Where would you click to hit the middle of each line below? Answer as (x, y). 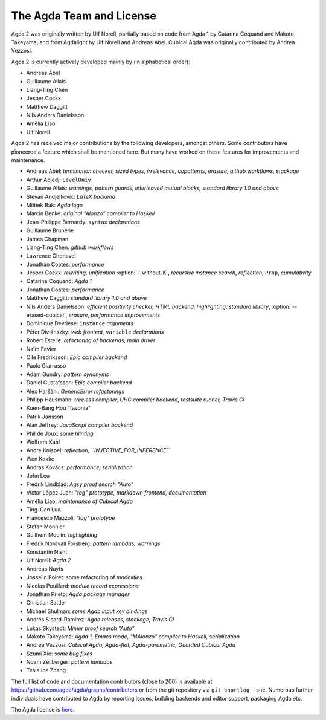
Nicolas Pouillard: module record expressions (82, 586)
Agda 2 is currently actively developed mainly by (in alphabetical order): (101, 62)
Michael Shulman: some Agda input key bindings (87, 611)
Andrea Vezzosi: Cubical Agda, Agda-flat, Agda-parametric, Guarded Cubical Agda (131, 645)
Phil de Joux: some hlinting (60, 433)
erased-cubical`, (47, 315)
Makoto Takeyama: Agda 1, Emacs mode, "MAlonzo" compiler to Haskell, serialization (133, 636)
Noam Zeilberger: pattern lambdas (69, 662)
